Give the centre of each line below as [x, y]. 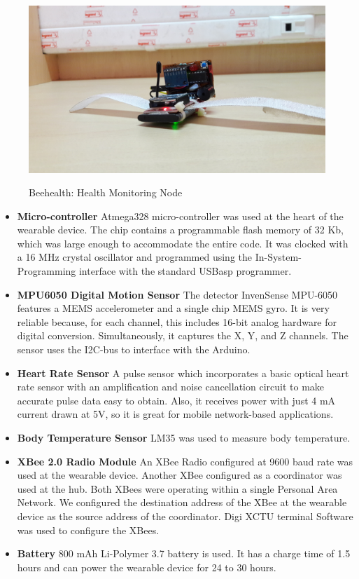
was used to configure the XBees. [88, 530]
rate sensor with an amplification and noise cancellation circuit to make [171, 387]
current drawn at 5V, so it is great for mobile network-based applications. [175, 414]
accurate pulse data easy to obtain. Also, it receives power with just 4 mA [176, 400]
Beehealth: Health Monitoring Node [106, 192]
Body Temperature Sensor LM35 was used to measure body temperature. [184, 437]
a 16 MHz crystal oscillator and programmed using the [135, 257]
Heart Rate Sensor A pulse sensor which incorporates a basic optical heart [183, 373]
